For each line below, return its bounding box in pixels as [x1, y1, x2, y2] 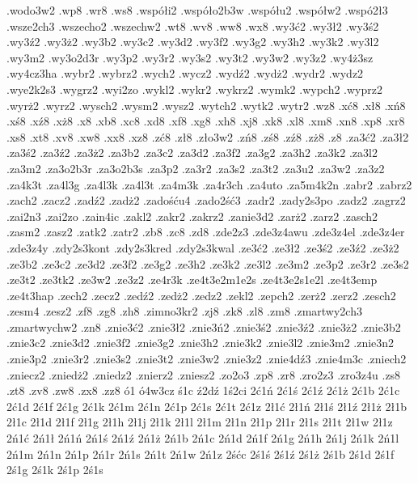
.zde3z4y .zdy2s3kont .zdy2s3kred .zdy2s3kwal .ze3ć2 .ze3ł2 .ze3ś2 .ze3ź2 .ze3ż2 [6, 239, 399, 256]
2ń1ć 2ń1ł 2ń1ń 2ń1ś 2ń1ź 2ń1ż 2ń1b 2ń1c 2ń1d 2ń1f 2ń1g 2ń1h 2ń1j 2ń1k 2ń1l [6, 430, 399, 447]
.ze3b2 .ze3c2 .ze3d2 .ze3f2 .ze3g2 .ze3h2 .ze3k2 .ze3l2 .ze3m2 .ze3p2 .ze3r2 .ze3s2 [6, 255, 409, 272]
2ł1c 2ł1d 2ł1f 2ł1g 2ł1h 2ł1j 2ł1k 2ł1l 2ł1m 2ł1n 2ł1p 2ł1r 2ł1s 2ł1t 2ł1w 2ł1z [6, 413, 393, 430]
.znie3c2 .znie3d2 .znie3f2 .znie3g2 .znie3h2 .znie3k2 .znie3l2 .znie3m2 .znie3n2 [6, 334, 395, 351]
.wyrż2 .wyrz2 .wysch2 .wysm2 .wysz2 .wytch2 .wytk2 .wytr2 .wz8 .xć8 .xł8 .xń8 [6, 96, 406, 113]
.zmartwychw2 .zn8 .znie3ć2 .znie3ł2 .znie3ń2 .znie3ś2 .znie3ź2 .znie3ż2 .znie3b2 [6, 318, 401, 335]
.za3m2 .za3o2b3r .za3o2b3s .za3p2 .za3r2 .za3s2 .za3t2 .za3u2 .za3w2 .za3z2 [6, 159, 385, 176]
